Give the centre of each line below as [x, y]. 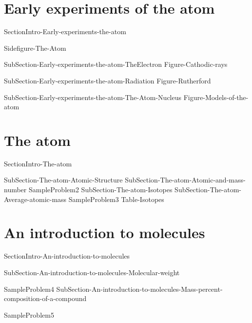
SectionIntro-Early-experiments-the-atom [65, 31]
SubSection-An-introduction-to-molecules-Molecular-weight [92, 272]
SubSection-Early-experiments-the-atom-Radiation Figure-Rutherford [107, 80]
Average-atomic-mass [35, 199]
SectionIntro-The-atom [38, 163]
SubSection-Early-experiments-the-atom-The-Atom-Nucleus [93, 97]
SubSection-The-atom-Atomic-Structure [63, 180]
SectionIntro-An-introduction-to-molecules [67, 256]
